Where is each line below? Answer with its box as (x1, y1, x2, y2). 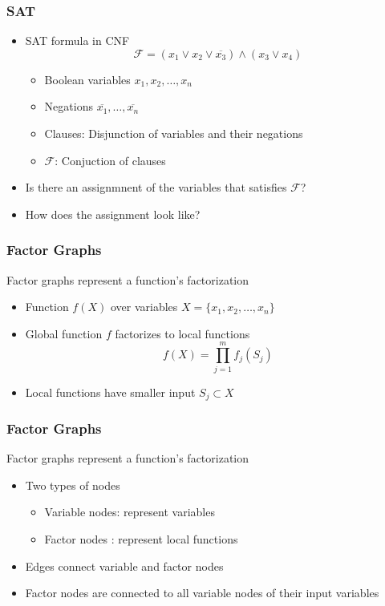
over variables (110, 298, 178, 315)
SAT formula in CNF (25, 32, 130, 49)
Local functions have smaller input (25, 383, 196, 400)
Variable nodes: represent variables (44, 503, 215, 520)
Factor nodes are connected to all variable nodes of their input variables (25, 584, 379, 601)
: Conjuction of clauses (55, 151, 166, 168)
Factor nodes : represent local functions (44, 530, 238, 547)
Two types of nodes (25, 476, 120, 493)
